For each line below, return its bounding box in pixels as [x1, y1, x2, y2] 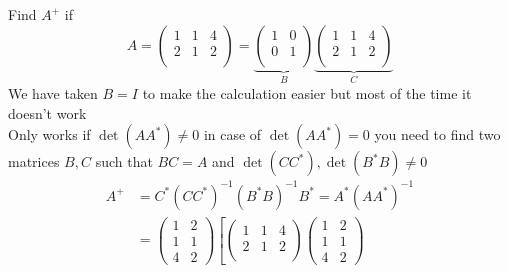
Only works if [8, 124, 91, 145]
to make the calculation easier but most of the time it [142, 83, 472, 104]
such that [95, 151, 153, 172]
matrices [8, 151, 60, 172]
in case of [203, 124, 262, 145]
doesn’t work [8, 102, 87, 123]
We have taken [8, 83, 98, 104]
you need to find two [374, 124, 501, 145]
